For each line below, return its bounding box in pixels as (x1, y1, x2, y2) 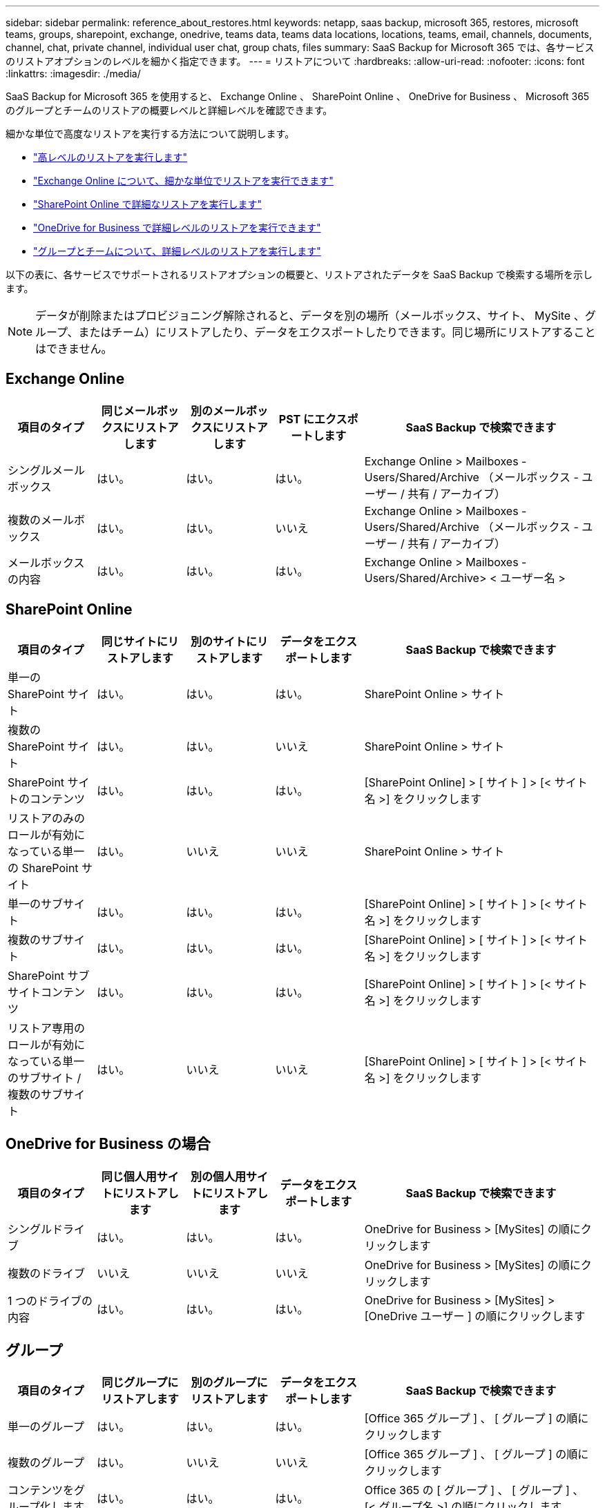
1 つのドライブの (8, 1293, 93, 1308)
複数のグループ (8, 1456, 85, 1470)
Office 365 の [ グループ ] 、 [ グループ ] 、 (364, 1483, 584, 1498)
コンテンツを (8, 1483, 75, 1498)
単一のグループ (8, 1420, 85, 1434)
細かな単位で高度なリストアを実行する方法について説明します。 (6, 128, 295, 139)
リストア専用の (8, 1021, 86, 1035)
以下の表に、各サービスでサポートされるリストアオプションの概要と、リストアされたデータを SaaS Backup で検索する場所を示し (6, 269, 593, 280)
